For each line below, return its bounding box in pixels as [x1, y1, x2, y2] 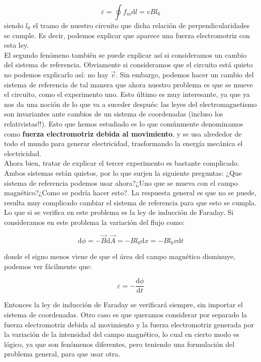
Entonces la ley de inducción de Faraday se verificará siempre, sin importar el [4, 299, 243, 310]
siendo [4, 20, 24, 30]
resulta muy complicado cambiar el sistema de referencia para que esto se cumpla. [4, 197, 256, 207]
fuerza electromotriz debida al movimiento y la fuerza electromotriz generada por [4, 319, 254, 329]
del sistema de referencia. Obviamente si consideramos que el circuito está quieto [4, 59, 253, 70]
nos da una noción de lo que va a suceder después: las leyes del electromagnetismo [4, 98, 257, 109]
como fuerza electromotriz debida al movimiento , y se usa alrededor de [4, 128, 242, 139]
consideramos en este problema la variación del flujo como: [4, 216, 185, 227]
